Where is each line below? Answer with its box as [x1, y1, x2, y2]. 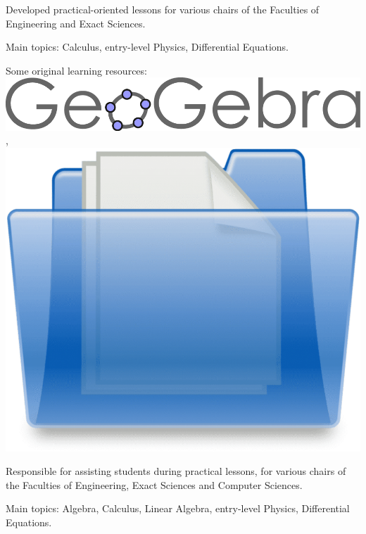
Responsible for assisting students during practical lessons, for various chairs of [6, 464, 346, 478]
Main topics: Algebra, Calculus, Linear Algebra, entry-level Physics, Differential [6, 501, 350, 516]
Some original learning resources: [6, 63, 147, 77]
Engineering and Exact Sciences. [6, 15, 146, 30]
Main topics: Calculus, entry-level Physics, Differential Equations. [6, 39, 289, 54]
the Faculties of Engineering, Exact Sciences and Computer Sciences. [6, 477, 303, 492]
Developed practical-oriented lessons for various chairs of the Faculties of [6, 2, 320, 16]
